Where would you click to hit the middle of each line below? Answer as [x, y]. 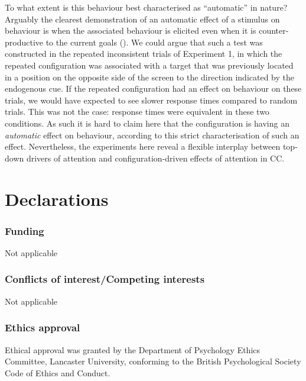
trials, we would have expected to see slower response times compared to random [151, 100]
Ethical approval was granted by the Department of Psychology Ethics [133, 349]
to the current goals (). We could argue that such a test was [154, 42]
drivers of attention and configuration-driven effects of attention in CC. [155, 158]
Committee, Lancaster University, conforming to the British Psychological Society [153, 361]
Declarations [57, 198]
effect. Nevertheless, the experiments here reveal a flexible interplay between [143, 146]
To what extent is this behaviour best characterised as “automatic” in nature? [146, 7]
